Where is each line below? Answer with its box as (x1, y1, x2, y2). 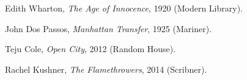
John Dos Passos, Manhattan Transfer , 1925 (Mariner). (5, 22, 212, 35)
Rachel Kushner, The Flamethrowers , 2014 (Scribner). (5, 62, 207, 75)
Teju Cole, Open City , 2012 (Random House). (5, 42, 176, 55)
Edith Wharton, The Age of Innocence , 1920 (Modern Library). (5, 2, 243, 14)
